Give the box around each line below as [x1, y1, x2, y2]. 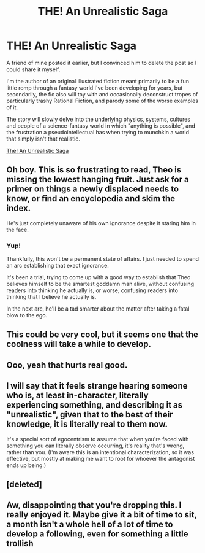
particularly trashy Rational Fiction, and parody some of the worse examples [6, 97, 199, 104]
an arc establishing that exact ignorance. [6, 262, 109, 269]
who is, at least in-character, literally [6, 390, 149, 401]
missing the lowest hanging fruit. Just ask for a [6, 174, 190, 185]
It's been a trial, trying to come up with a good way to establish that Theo [6, 274, 191, 281]
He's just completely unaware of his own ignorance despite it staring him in [6, 219, 196, 226]
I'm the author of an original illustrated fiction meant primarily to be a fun [6, 77, 190, 85]
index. [6, 203, 31, 214]
